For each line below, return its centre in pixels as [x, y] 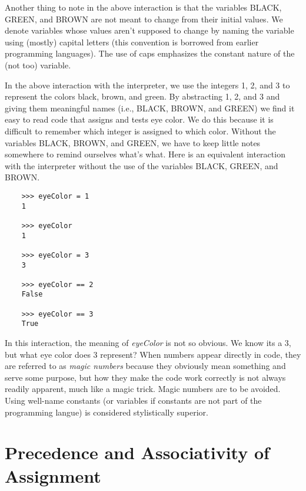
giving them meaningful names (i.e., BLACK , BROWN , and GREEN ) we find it [150, 108]
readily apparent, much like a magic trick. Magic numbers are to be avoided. [143, 389]
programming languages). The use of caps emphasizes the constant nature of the [150, 53]
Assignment [53, 475]
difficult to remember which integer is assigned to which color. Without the [140, 131]
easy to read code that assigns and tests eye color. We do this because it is [139, 119]
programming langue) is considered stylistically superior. [107, 412]
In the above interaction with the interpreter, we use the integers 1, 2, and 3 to [147, 85]
